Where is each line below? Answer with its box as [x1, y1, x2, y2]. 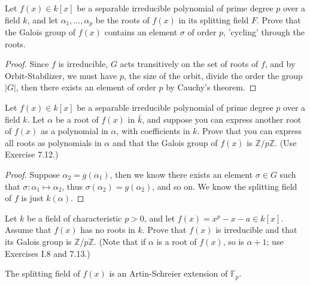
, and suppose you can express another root [142, 113, 302, 125]
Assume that [5, 223, 51, 236]
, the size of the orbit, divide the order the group [123, 69, 303, 81]
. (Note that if [94, 235, 146, 247]
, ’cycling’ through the [223, 26, 305, 38]
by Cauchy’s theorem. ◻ [166, 81, 257, 93]
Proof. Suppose [5, 168, 60, 180]
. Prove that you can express [197, 125, 302, 137]
